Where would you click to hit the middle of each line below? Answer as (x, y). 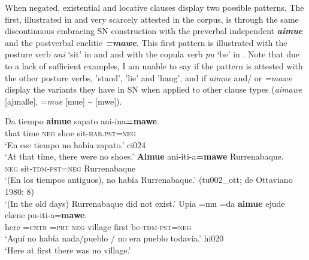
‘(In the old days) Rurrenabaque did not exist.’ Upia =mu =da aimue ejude (145, 203)
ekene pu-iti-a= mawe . (46, 215)
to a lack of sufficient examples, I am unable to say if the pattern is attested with (154, 65)
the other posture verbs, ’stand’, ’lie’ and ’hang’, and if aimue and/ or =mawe (149, 77)
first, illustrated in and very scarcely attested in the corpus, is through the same (152, 19)
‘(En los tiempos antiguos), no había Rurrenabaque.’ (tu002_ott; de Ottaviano (149, 180)
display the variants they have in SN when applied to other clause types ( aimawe (154, 89)
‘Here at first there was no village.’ (68, 250)
